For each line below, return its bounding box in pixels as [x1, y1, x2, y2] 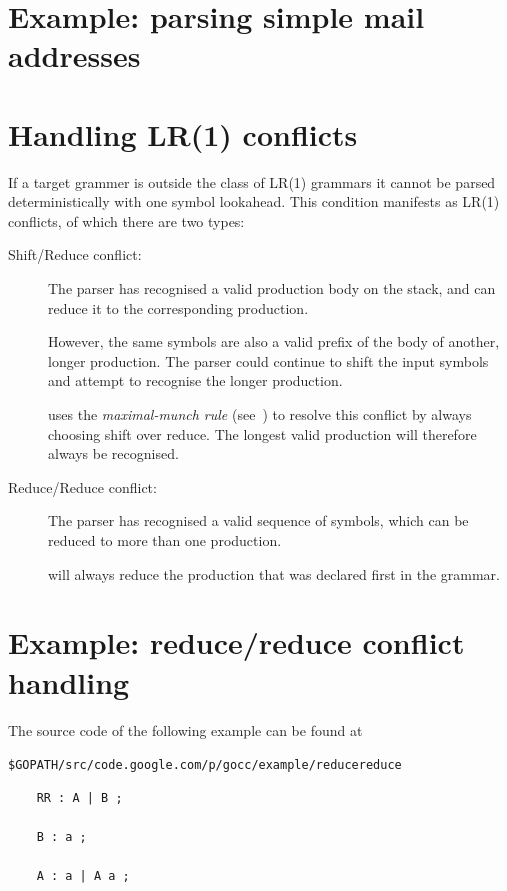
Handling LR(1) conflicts [8, 113, 358, 154]
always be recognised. [48, 443, 179, 464]
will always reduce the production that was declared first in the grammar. [48, 563, 500, 584]
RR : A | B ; [36, 790, 123, 805]
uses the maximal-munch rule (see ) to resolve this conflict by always [48, 404, 472, 425]
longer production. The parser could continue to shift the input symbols [48, 350, 489, 371]
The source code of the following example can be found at [8, 719, 363, 740]
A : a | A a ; [36, 869, 130, 884]
